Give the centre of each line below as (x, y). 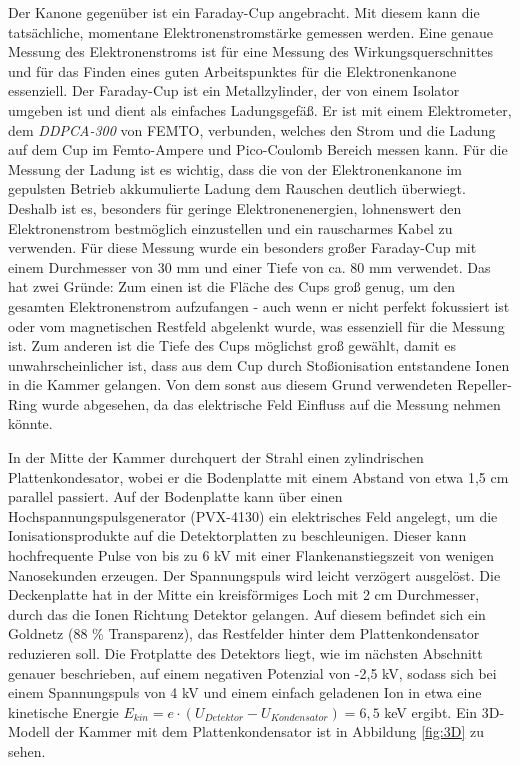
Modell (29, 731)
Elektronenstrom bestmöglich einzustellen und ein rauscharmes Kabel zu (230, 227)
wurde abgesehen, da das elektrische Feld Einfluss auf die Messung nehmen (271, 403)
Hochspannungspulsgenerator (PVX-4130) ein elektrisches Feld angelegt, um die (253, 515)
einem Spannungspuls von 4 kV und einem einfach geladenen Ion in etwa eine (245, 692)
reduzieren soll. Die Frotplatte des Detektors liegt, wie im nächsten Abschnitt (245, 653)
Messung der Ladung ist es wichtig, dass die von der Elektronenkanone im (235, 168)
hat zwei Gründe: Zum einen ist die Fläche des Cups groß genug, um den (232, 286)
